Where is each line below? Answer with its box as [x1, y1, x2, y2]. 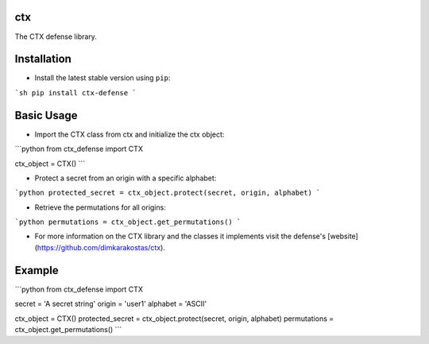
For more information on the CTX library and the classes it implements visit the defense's [34, 231, 326, 242]
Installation [14, 52, 71, 66]
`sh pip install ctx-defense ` [14, 88, 137, 97]
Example [14, 263, 59, 277]
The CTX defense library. [14, 32, 97, 41]
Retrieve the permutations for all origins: [34, 203, 166, 212]
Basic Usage [14, 108, 78, 122]
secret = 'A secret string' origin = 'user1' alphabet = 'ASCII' [14, 299, 207, 309]
